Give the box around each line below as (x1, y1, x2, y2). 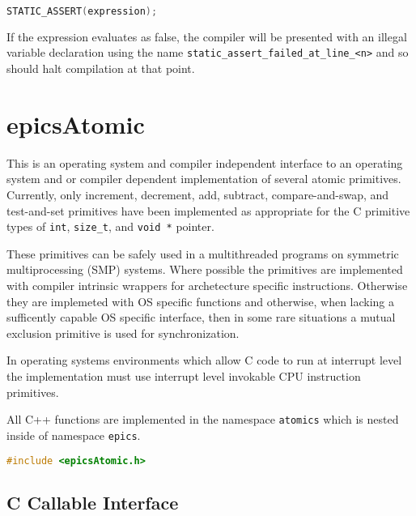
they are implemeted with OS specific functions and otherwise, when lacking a (6, 292, 395, 309)
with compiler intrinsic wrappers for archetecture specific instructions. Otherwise (6, 277, 408, 294)
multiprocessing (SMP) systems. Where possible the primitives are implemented (6, 261, 403, 278)
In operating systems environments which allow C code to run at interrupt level (6, 352, 402, 369)
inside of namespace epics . (6, 426, 141, 443)
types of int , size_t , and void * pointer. (6, 218, 214, 235)
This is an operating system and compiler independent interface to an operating (6, 154, 403, 171)
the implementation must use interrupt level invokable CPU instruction (6, 368, 361, 385)
